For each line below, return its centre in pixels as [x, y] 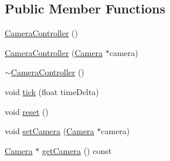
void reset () [27, 111]
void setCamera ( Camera [50, 131]
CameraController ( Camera [54, 52]
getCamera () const [77, 150]
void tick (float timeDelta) [52, 91]
